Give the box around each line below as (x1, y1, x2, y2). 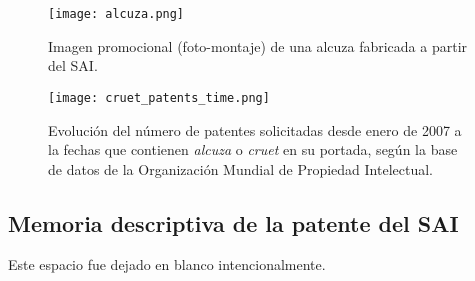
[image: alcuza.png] (48, 7, 185, 21)
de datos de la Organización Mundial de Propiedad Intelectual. (48, 158, 433, 179)
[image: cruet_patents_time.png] (48, 90, 270, 105)
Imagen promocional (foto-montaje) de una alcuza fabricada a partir (48, 35, 468, 56)
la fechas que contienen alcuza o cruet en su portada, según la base (48, 139, 458, 160)
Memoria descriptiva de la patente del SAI (8, 207, 459, 238)
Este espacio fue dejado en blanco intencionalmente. (8, 254, 326, 275)
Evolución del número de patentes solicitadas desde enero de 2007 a (48, 119, 462, 140)
